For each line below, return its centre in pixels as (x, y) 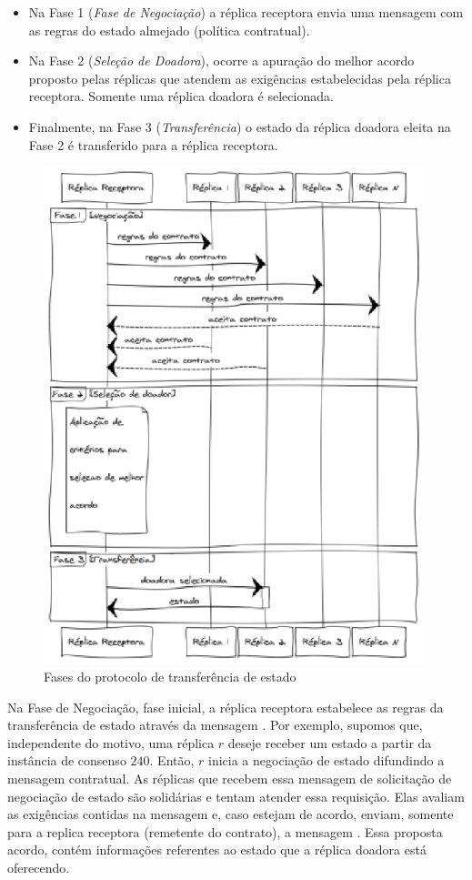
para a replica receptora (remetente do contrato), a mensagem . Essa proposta (225, 831)
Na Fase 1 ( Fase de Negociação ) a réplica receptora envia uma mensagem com (246, 12)
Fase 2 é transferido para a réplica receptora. (153, 144)
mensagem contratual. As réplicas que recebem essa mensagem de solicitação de (230, 778)
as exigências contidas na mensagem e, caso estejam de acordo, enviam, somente (231, 814)
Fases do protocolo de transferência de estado (170, 676)
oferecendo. (39, 867)
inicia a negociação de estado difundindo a (326, 760)
